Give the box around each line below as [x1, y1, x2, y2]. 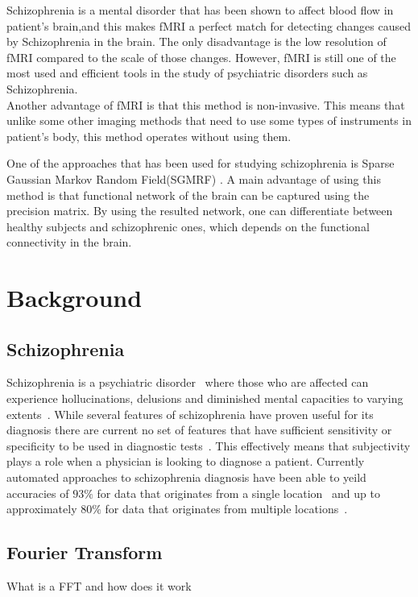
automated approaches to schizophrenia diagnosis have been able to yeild [6, 469, 366, 486]
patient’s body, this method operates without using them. [6, 127, 292, 144]
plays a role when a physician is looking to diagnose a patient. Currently [6, 453, 365, 470]
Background [6, 281, 143, 314]
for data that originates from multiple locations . [105, 500, 348, 517]
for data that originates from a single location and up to [97, 484, 380, 501]
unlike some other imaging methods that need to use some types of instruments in [6, 112, 412, 129]
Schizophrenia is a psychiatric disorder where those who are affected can [6, 374, 369, 391]
